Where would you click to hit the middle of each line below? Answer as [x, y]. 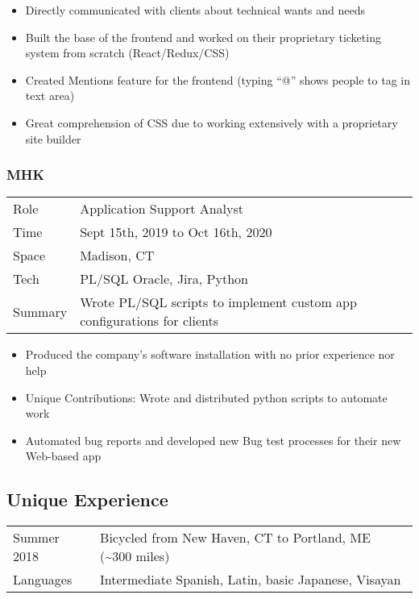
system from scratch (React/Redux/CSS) [127, 53]
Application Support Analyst [162, 209]
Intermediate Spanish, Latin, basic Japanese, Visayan [251, 580]
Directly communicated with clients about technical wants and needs [195, 10]
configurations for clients [149, 321]
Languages [43, 580]
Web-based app [63, 456]
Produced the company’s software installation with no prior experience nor [210, 354]
